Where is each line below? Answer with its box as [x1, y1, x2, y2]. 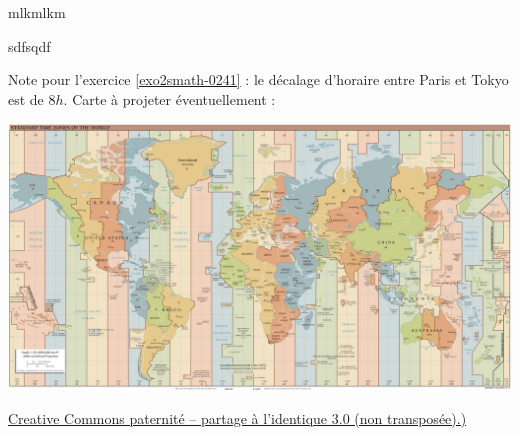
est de [8, 88, 44, 109]
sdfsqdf [8, 35, 51, 56]
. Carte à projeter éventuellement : [63, 88, 276, 109]
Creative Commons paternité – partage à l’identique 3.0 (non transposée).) [8, 407, 467, 428]
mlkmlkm [8, 2, 66, 22]
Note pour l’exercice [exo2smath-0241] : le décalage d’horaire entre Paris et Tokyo [8, 69, 509, 90]
